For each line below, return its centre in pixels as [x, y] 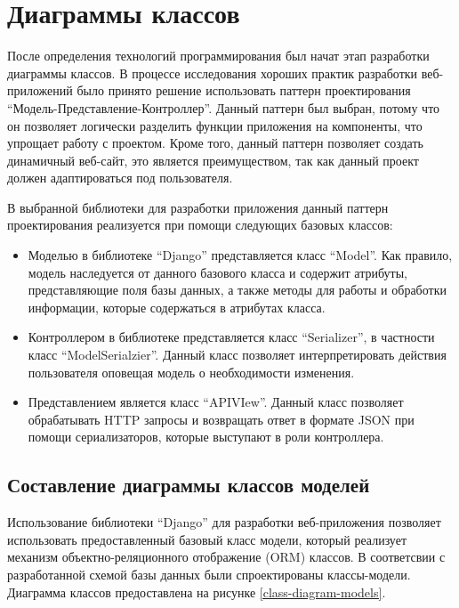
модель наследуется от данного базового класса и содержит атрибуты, [218, 272]
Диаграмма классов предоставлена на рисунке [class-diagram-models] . [197, 592]
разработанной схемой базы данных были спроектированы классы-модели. [209, 574]
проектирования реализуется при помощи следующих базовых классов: [200, 225]
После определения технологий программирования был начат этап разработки [218, 56]
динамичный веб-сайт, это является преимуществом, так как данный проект [213, 160]
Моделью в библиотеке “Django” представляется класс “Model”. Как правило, [240, 255]
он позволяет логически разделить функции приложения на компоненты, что [215, 125]
